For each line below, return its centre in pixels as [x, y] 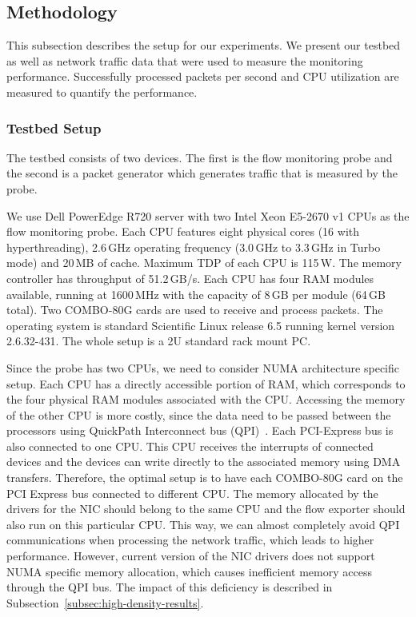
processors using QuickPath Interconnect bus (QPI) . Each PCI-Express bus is [200, 430]
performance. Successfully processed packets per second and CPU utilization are [203, 76]
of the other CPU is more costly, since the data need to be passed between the [199, 414]
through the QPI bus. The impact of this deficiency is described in [170, 587]
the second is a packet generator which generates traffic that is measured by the [202, 173]
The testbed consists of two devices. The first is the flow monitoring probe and [200, 157]
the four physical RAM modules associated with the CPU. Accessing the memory [206, 399]
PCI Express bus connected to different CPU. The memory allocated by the [192, 493]
